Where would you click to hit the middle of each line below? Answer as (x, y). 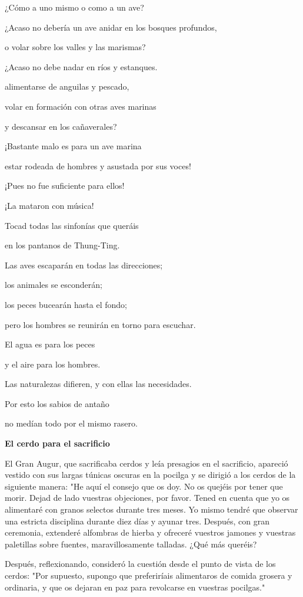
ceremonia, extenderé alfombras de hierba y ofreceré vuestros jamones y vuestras (150, 532)
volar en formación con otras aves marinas (81, 106)
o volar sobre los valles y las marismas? (75, 47)
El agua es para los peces (50, 344)
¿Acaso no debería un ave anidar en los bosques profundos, (111, 27)
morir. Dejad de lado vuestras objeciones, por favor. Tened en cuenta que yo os (147, 498)
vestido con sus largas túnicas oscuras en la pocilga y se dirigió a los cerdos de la (150, 475)
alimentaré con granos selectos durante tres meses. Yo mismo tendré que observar (151, 509)
